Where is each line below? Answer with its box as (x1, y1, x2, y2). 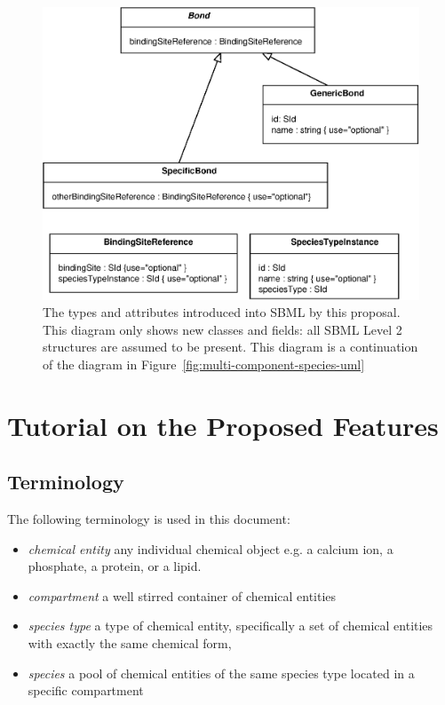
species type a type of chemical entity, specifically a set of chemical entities (28, 616, 433, 635)
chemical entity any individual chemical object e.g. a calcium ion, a (28, 539, 393, 558)
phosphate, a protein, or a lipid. (28, 557, 202, 575)
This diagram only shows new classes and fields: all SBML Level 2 (43, 320, 402, 338)
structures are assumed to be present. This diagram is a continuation (43, 337, 418, 356)
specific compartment (28, 681, 144, 700)
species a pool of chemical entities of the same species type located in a (28, 663, 415, 682)
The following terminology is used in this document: (7, 510, 290, 528)
